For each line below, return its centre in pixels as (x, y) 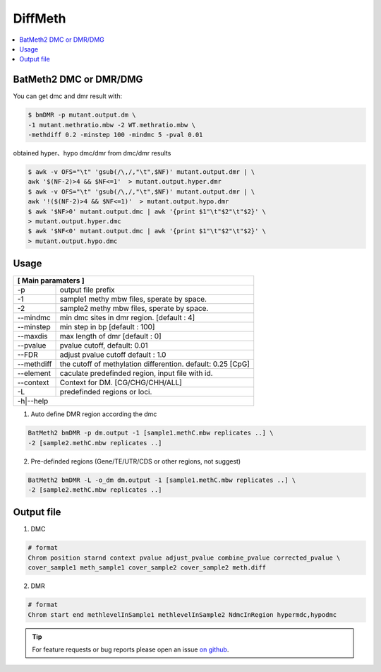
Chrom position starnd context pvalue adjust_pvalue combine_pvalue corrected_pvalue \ (184, 558)
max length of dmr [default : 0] (110, 336)
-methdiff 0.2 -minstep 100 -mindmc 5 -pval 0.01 (115, 135)
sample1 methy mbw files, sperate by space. (133, 299)
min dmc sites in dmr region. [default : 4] (127, 318)
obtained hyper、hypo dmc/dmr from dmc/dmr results (92, 153)
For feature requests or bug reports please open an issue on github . (131, 649)
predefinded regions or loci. (106, 392)
